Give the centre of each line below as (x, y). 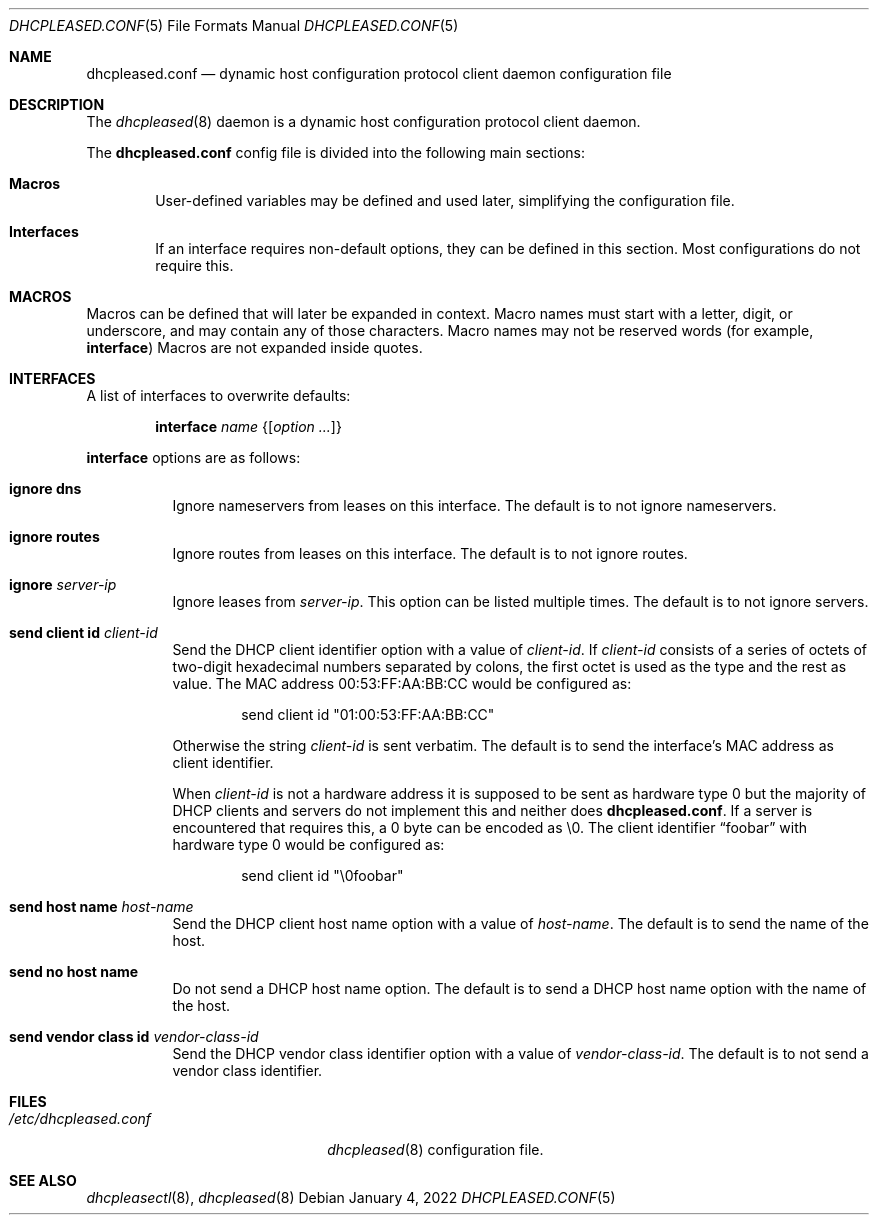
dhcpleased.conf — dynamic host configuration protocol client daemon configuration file (379, 73)
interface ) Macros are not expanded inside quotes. (254, 347)
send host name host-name (101, 906)
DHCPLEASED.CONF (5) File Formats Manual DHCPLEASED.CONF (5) (234, 25)
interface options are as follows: (193, 457)
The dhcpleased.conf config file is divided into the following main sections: (336, 152)
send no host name (74, 971)
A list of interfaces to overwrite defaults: (218, 395)
